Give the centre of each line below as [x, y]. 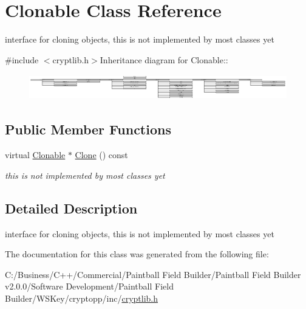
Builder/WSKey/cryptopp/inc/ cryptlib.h [82, 298]
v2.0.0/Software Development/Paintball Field [89, 286]
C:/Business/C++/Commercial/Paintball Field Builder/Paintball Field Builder [153, 274]
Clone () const [101, 155]
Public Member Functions [88, 129]
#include [22, 59]
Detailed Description [71, 208]
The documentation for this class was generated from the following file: [137, 254]
